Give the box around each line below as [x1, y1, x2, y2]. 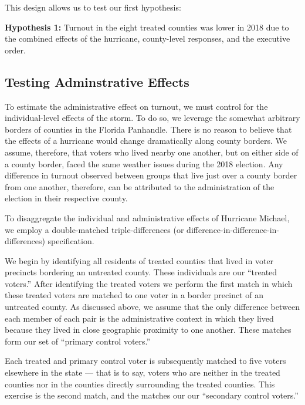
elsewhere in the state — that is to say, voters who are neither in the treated [5, 366, 280, 379]
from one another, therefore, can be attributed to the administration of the [5, 180, 274, 193]
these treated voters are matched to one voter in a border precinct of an [5, 289, 263, 301]
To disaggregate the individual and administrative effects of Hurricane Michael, [5, 211, 290, 224]
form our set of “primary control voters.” [5, 335, 151, 347]
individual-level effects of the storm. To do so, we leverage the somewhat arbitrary [5, 112, 300, 124]
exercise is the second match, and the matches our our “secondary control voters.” [5, 389, 299, 401]
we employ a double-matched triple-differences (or [5, 223, 184, 235]
